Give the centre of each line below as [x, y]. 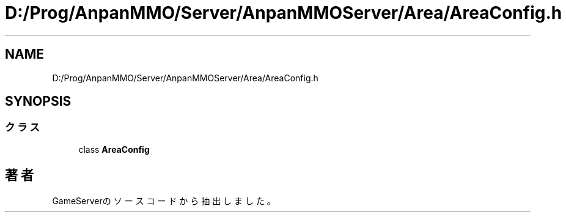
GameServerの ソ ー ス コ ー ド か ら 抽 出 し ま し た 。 [164, 200]
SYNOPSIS [38, 101]
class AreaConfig [114, 149]
